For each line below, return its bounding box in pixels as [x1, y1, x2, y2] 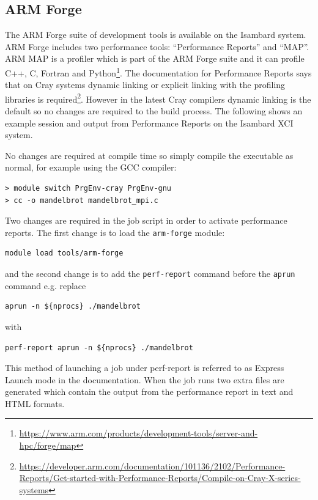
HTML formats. [5, 397, 65, 410]
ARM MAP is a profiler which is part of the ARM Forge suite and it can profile [5, 52, 305, 65]
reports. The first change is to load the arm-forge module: [5, 226, 225, 238]
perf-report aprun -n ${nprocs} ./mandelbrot [5, 343, 193, 352]
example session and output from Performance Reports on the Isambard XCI [5, 116, 294, 129]
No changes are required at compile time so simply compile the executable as [5, 149, 294, 161]
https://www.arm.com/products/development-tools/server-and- [19, 427, 258, 439]
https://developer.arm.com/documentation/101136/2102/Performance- [19, 459, 286, 472]
